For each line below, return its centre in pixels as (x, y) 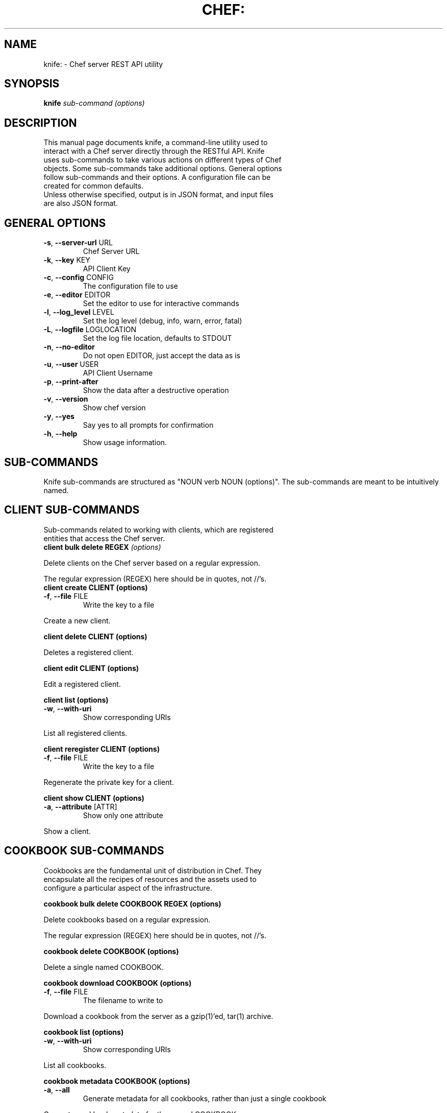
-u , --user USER (71, 364)
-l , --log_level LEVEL (79, 312)
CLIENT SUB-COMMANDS (72, 510)
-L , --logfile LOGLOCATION (90, 330)
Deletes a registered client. (89, 652)
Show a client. (67, 831)
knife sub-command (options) (94, 103)
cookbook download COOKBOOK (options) (118, 983)
